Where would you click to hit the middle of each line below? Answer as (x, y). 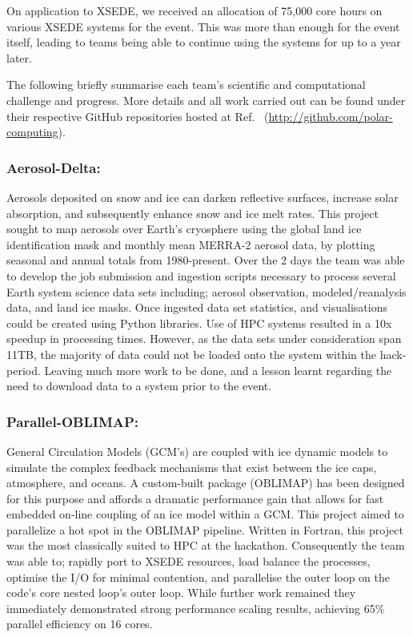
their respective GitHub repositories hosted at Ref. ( (138, 116)
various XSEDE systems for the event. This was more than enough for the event (203, 26)
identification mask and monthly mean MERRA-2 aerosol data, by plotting (191, 244)
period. (24, 370)
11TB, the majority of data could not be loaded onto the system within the (191, 354)
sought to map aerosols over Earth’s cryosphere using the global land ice (184, 229)
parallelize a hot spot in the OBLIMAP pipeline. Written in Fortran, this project (205, 529)
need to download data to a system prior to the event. (139, 386)
